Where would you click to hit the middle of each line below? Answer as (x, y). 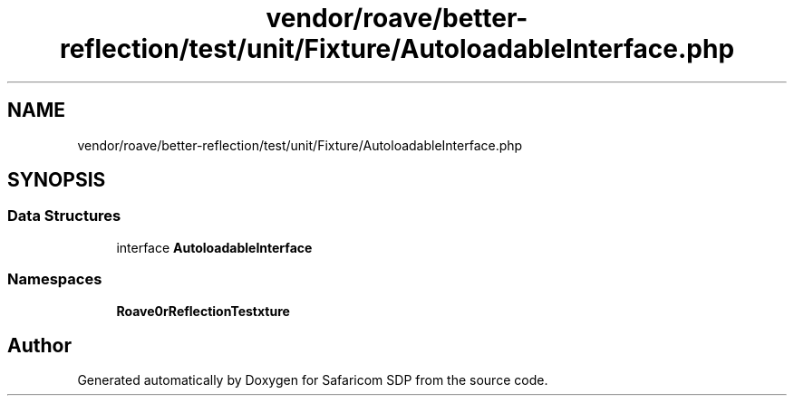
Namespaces (55, 279)
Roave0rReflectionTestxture (203, 311)
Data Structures (64, 216)
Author (39, 345)
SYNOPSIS (57, 180)
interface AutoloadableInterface (214, 247)
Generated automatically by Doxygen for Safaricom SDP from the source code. (313, 380)
